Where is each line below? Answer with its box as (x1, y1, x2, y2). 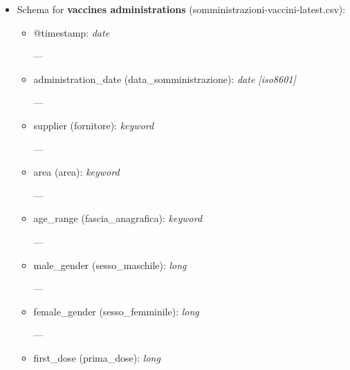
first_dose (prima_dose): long (33, 350, 160, 364)
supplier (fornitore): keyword (33, 118, 154, 132)
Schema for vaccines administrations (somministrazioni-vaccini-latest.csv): (17, 2, 346, 16)
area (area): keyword (33, 165, 120, 179)
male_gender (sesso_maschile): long (33, 257, 187, 272)
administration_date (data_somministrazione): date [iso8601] (33, 71, 296, 86)
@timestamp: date (33, 25, 110, 39)
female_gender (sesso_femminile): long (33, 304, 199, 318)
